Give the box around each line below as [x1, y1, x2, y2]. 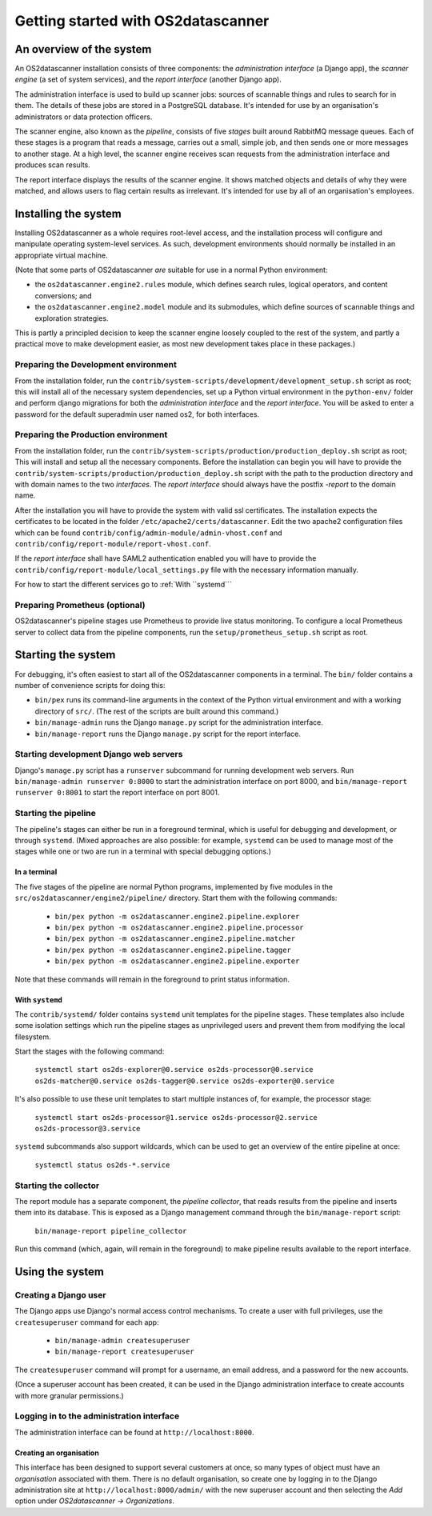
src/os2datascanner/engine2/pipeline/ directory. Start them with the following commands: [14, 893, 338, 903]
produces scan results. [14, 160, 91, 170]
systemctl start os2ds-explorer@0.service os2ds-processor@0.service [34, 1065, 314, 1074]
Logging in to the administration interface [14, 1410, 180, 1422]
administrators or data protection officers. [14, 112, 153, 122]
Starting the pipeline [14, 808, 96, 819]
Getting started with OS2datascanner [14, 12, 270, 30]
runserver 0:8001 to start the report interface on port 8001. [14, 788, 220, 798]
